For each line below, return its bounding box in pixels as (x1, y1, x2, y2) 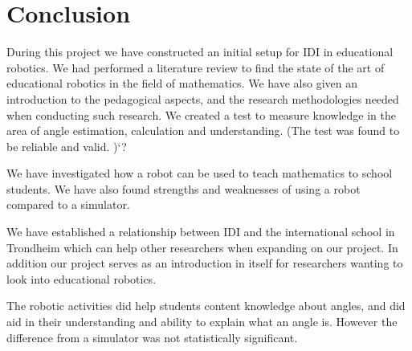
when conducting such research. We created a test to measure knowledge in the (6, 106, 396, 123)
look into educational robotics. (6, 270, 157, 287)
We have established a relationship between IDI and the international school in (6, 223, 395, 240)
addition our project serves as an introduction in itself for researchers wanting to (6, 255, 403, 271)
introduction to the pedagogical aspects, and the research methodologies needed (6, 90, 399, 107)
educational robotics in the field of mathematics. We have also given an (6, 75, 357, 92)
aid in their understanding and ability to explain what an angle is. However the (6, 313, 398, 330)
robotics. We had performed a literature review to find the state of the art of (6, 59, 385, 76)
